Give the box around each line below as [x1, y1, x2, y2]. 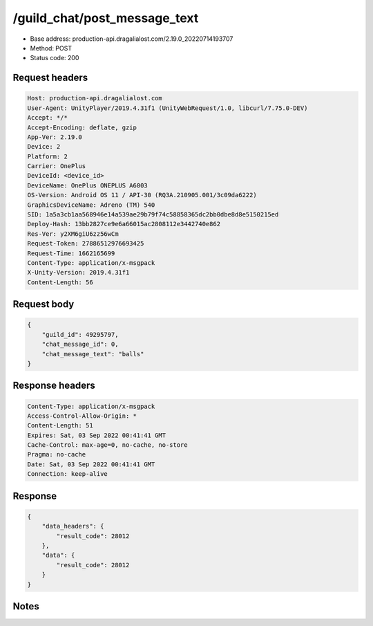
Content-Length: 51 [27, 422, 93, 430]
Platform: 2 [27, 152, 68, 160]
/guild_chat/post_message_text [12, 10, 199, 26]
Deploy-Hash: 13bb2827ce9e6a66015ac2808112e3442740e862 [27, 220, 221, 228]
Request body [12, 298, 75, 311]
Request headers [12, 72, 88, 84]
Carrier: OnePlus [27, 163, 86, 170]
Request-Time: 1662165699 [27, 249, 115, 257]
